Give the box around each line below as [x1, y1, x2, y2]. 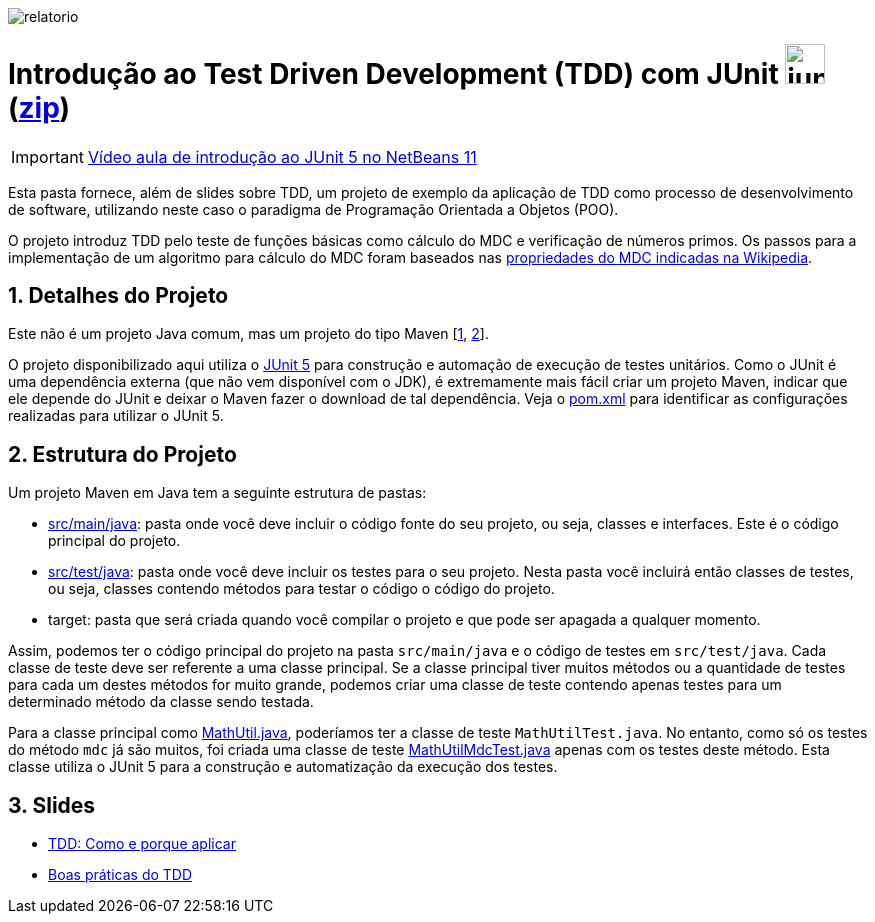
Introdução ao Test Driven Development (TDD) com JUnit [8, 56, 779, 91]
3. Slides [8, 792, 96, 818]
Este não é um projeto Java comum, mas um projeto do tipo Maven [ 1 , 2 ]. [8, 325, 489, 343]
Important [11, 146, 84, 167]
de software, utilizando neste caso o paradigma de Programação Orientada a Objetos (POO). [8, 200, 619, 218]
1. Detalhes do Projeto [8, 282, 229, 308]
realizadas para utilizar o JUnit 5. [8, 407, 224, 425]
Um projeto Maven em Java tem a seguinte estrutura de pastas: [8, 484, 427, 502]
